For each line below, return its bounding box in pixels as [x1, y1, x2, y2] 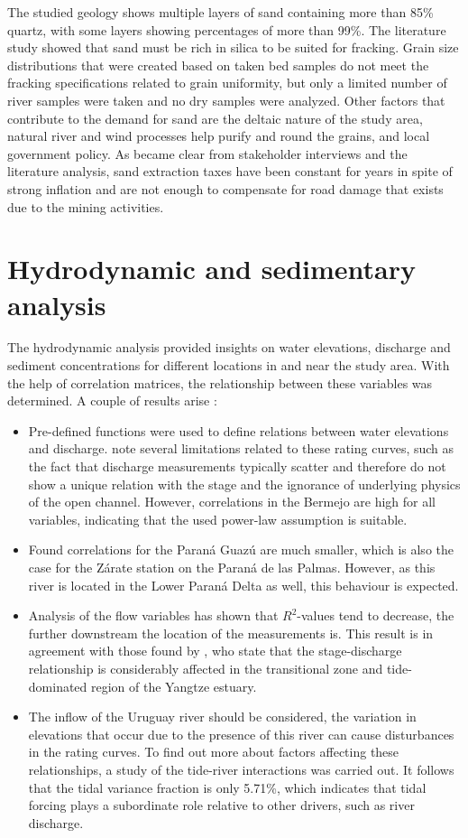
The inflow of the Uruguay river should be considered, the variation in [28, 707, 417, 726]
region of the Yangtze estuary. [91, 676, 257, 695]
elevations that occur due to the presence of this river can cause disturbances [28, 724, 454, 743]
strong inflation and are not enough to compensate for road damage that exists [7, 179, 444, 198]
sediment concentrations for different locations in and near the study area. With [7, 356, 450, 375]
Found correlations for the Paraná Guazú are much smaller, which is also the [28, 540, 454, 559]
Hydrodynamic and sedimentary [7, 250, 417, 287]
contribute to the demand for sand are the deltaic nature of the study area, [7, 108, 423, 127]
